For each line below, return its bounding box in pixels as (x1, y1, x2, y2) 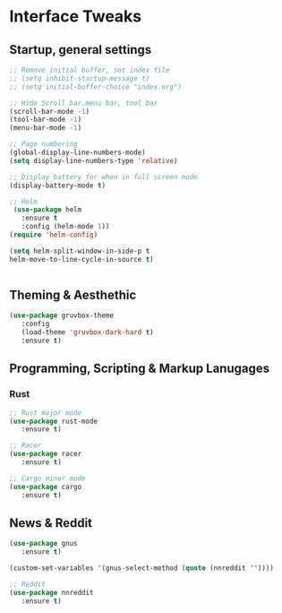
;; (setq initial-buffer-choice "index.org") (9, 82, 182, 91)
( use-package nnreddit (9, 588, 94, 597)
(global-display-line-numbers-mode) (9, 148, 146, 157)
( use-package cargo (9, 482, 82, 491)
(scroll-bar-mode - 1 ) (9, 107, 90, 116)
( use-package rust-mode (9, 417, 98, 426)
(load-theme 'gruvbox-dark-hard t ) (21, 328, 154, 337)
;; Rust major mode (9, 408, 82, 418)
